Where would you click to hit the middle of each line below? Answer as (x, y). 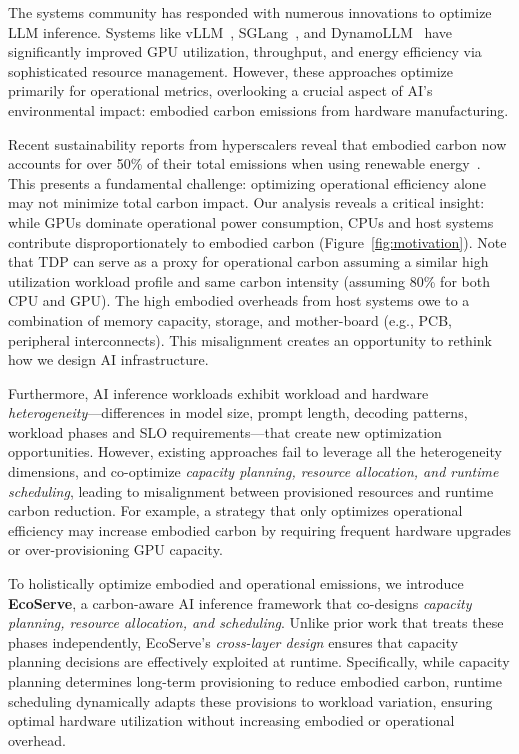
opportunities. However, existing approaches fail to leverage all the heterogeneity (255, 451)
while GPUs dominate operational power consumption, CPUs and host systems (251, 221)
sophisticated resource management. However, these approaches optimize (230, 70)
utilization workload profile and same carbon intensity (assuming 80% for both (249, 280)
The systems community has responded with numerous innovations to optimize (250, 12)
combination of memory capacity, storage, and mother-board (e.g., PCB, (230, 319)
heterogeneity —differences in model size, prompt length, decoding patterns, (238, 412)
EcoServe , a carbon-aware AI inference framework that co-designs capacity (240, 602)
